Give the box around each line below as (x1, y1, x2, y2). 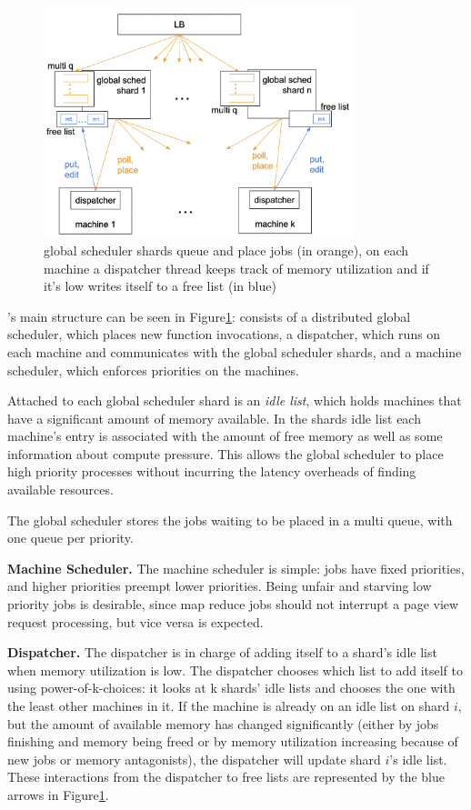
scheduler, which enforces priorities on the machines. (7, 360, 299, 379)
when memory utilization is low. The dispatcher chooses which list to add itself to (7, 660, 464, 679)
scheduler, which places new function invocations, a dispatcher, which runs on (7, 325, 441, 344)
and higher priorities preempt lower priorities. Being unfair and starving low (7, 576, 432, 595)
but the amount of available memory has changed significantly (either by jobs (7, 714, 439, 733)
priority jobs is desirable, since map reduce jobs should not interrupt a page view (7, 595, 459, 614)
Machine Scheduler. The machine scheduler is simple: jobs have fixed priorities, (7, 558, 465, 577)
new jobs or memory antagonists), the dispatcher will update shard (7, 749, 381, 768)
